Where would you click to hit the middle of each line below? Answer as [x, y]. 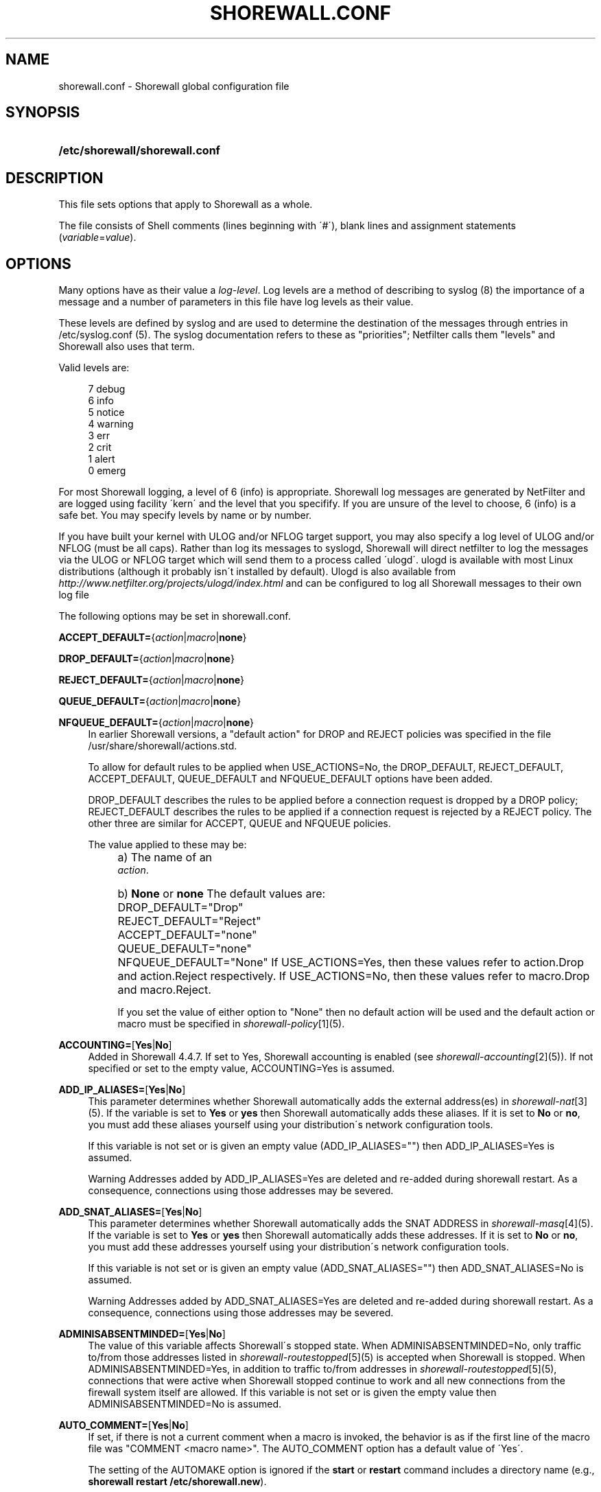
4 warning [111, 424]
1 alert [102, 459]
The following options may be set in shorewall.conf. [175, 616]
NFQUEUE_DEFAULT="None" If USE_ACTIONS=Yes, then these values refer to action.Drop [351, 963]
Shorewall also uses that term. [127, 347]
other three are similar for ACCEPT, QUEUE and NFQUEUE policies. [239, 824]
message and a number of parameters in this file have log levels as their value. [236, 302]
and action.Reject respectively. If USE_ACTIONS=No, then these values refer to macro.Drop [354, 976]
